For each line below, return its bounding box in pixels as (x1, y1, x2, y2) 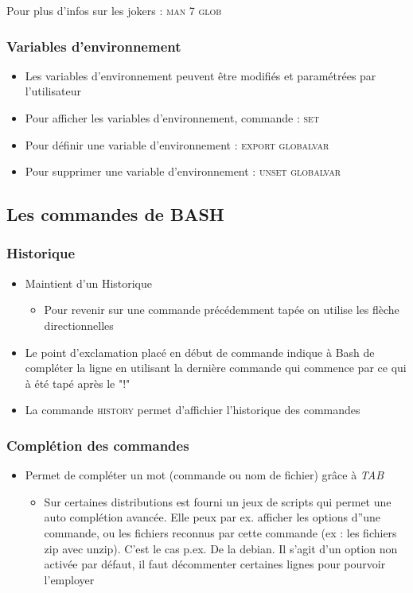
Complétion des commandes (6, 435, 189, 455)
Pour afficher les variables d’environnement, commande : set (25, 110, 320, 126)
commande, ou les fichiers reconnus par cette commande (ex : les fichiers (44, 524, 397, 541)
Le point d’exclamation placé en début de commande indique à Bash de (25, 343, 375, 360)
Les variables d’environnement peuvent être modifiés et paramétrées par (25, 67, 376, 83)
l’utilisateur (25, 83, 81, 99)
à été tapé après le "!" (25, 374, 131, 391)
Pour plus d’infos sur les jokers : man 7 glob (6, 2, 222, 18)
